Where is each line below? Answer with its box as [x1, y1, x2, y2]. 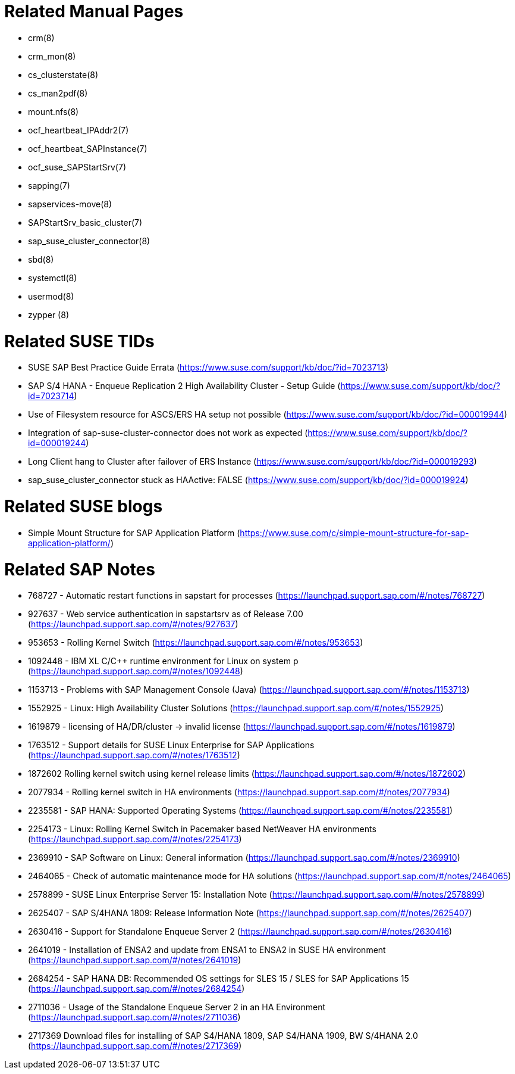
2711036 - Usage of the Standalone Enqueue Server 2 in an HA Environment [28, 1002, 326, 1013]
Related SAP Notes [4, 559, 155, 580]
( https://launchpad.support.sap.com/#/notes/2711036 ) [28, 1012, 241, 1023]
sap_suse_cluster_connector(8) [28, 235, 150, 246]
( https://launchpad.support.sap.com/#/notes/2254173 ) [28, 834, 242, 845]
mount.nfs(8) [28, 106, 79, 117]
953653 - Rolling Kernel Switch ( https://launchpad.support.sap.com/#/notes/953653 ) [28, 637, 363, 648]
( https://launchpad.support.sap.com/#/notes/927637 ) [28, 619, 238, 630]
